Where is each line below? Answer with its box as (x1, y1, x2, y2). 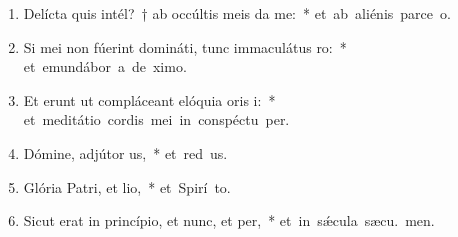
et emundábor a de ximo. (23, 56, 187, 77)
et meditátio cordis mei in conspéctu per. (23, 109, 290, 130)
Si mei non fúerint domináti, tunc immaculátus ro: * (23, 36, 347, 57)
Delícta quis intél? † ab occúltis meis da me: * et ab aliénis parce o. (23, 3, 451, 23)
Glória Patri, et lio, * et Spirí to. (23, 176, 231, 197)
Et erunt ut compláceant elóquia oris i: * (23, 89, 276, 110)
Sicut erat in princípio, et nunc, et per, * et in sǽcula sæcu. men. (23, 210, 435, 231)
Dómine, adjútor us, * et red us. (23, 142, 228, 163)
